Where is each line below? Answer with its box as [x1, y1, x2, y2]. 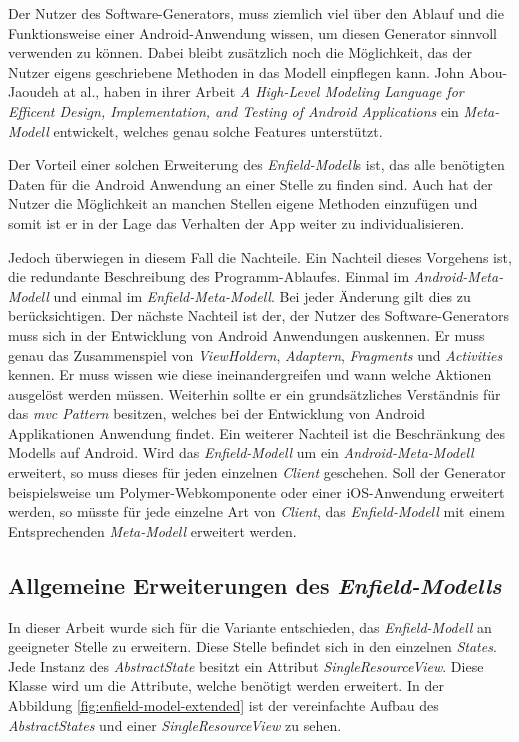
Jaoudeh [8, 81, 59, 102]
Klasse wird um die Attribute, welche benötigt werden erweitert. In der [8, 675, 444, 696]
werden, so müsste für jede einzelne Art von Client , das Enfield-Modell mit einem [8, 501, 505, 522]
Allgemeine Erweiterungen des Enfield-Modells [8, 569, 502, 600]
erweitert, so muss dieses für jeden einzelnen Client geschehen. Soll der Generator [8, 462, 506, 483]
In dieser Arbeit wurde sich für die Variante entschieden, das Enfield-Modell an [8, 616, 492, 637]
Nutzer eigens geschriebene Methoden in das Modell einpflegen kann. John [8, 61, 465, 82]
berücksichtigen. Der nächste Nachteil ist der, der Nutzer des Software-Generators [8, 305, 510, 326]
